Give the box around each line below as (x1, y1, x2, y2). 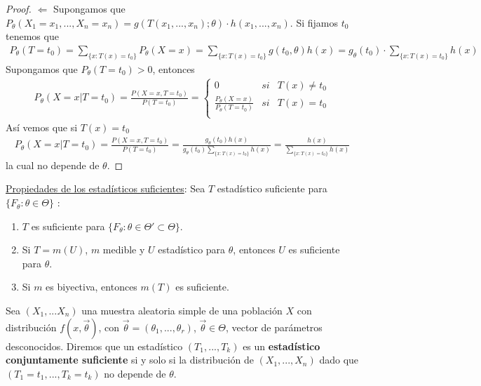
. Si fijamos (290, 15, 338, 29)
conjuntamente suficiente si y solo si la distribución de (6, 352, 254, 367)
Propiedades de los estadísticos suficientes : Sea (6, 181, 205, 196)
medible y (102, 242, 145, 257)
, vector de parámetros (226, 319, 323, 334)
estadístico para (158, 242, 226, 257)
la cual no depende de (6, 157, 100, 172)
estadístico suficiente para (217, 181, 327, 196)
